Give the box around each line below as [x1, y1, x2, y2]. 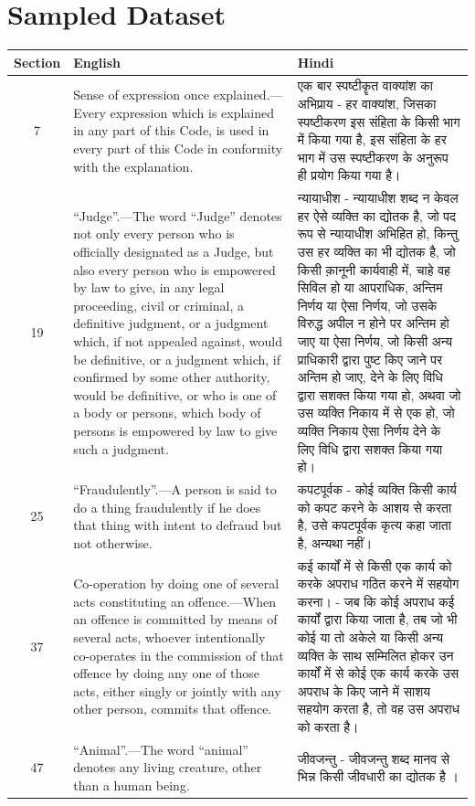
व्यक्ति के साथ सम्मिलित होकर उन [297, 645, 454, 664]
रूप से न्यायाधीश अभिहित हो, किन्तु [297, 224, 459, 243]
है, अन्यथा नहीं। [297, 533, 373, 552]
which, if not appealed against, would [73, 332, 282, 351]
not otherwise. [73, 533, 153, 552]
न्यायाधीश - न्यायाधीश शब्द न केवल [297, 188, 459, 207]
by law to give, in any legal [73, 278, 225, 297]
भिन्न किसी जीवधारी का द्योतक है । [297, 767, 459, 786]
